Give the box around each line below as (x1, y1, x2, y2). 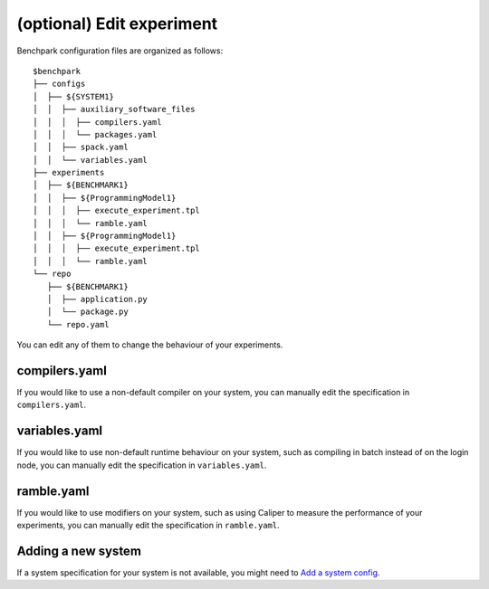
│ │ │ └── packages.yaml (33, 129, 158, 139)
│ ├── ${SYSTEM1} (33, 91, 115, 101)
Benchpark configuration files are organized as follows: (16, 45, 224, 56)
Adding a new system (16, 543, 142, 558)
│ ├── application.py (46, 294, 149, 304)
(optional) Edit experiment (16, 14, 218, 33)
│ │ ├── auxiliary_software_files (33, 104, 196, 115)
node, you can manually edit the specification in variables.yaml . (16, 460, 267, 470)
